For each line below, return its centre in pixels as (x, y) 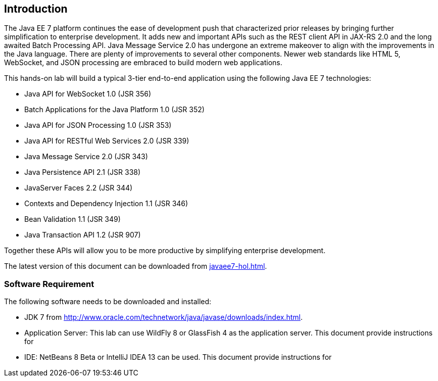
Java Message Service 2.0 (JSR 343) (86, 157)
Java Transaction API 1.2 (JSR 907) (83, 235)
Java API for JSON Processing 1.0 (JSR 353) (98, 125)
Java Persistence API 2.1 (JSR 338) (83, 172)
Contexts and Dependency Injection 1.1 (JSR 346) (106, 204)
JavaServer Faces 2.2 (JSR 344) (79, 188)
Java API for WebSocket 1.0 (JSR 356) (88, 94)
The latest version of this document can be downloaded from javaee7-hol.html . (136, 266)
